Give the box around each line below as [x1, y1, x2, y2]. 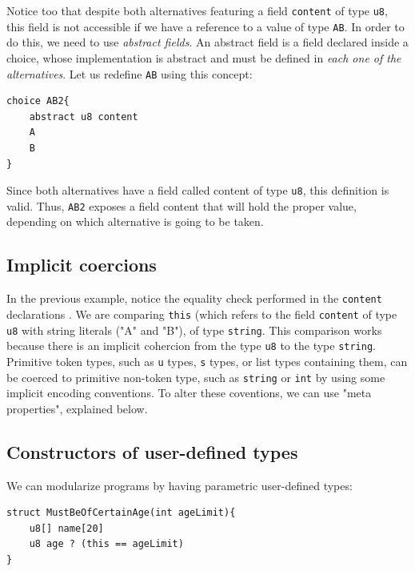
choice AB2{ [6, 95, 70, 107]
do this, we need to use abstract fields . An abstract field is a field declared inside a [6, 34, 409, 50]
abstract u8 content [29, 111, 138, 123]
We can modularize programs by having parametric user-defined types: [6, 477, 353, 493]
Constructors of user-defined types [6, 439, 298, 464]
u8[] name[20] [29, 522, 104, 534]
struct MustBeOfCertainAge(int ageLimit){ [6, 507, 236, 519]
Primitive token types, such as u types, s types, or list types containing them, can [6, 352, 408, 369]
